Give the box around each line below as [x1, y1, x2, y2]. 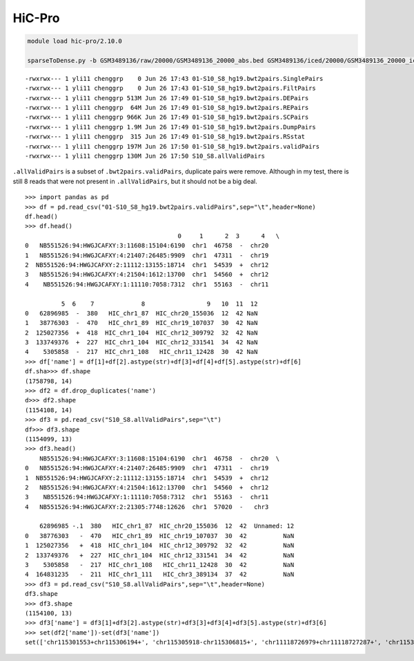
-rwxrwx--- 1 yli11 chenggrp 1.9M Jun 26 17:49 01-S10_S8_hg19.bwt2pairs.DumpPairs [25, 123, 317, 131]
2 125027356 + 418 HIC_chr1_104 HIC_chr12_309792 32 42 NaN [25, 328, 258, 337]
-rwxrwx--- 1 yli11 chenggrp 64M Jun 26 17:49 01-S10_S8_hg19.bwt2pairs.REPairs [25, 104, 309, 112]
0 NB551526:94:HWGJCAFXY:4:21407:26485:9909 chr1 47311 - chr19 [25, 464, 269, 472]
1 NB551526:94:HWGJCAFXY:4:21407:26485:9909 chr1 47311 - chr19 [25, 251, 269, 259]
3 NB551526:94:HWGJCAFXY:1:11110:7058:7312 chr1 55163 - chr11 [25, 493, 269, 501]
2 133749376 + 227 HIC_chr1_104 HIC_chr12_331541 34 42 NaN [25, 551, 295, 559]
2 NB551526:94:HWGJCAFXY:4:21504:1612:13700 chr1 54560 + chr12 [25, 483, 269, 491]
